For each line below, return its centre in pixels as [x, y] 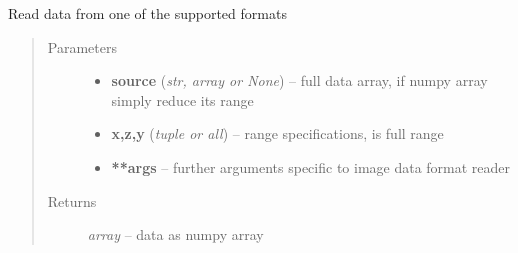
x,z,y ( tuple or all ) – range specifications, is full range [277, 133]
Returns [72, 200]
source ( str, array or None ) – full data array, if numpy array [299, 80]
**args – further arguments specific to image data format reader [311, 166]
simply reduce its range [182, 99]
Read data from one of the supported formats [147, 13]
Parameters [82, 46]
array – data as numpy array [175, 234]
